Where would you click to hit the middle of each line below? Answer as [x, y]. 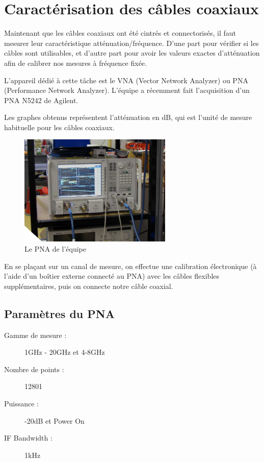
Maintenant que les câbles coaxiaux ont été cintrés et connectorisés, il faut [120, 33]
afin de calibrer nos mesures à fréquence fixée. [75, 63]
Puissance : [22, 403]
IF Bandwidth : [28, 438]
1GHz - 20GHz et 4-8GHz [65, 352]
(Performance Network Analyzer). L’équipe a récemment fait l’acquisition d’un [127, 90]
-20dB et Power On [55, 420]
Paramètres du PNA [59, 313]
